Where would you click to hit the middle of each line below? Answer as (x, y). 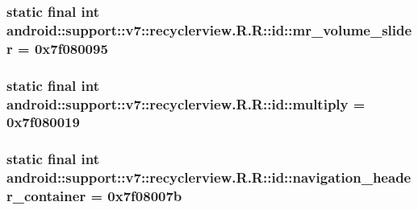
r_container (46, 196)
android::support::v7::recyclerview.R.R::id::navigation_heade (209, 177)
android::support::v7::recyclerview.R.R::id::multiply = (186, 103)
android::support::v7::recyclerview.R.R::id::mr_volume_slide (209, 29)
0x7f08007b (145, 196)
